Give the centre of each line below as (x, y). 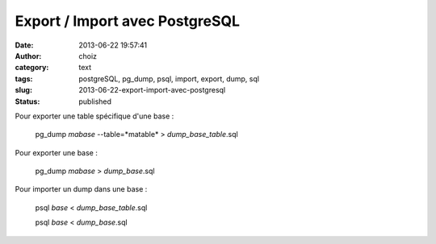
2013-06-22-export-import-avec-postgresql (152, 90)
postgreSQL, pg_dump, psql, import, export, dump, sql (169, 79)
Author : (28, 56)
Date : (24, 45)
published (95, 101)
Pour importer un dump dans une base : (81, 189)
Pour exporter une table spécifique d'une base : (94, 116)
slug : (23, 90)
